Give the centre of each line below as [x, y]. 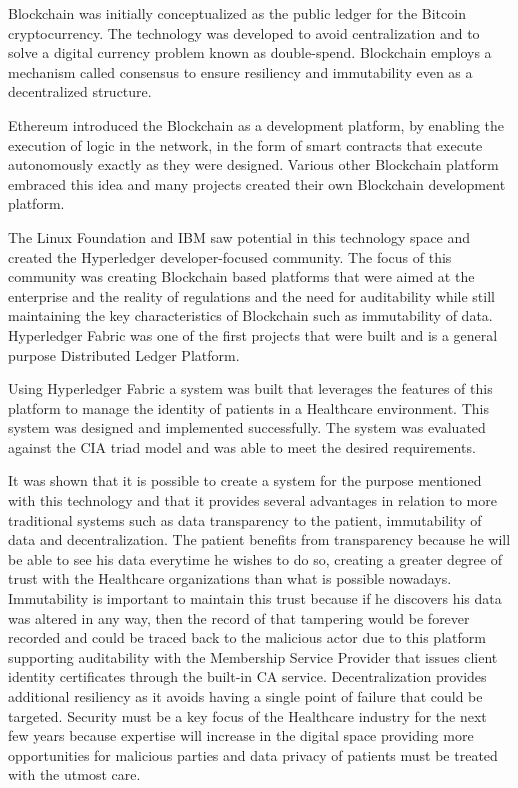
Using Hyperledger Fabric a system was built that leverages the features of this [250, 388]
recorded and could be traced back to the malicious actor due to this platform [247, 637]
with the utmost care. [74, 774]
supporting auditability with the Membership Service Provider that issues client [253, 656]
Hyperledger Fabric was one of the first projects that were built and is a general [253, 334]
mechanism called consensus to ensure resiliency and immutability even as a [240, 71]
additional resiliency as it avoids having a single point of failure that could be [245, 696]
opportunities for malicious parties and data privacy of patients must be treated [253, 754]
